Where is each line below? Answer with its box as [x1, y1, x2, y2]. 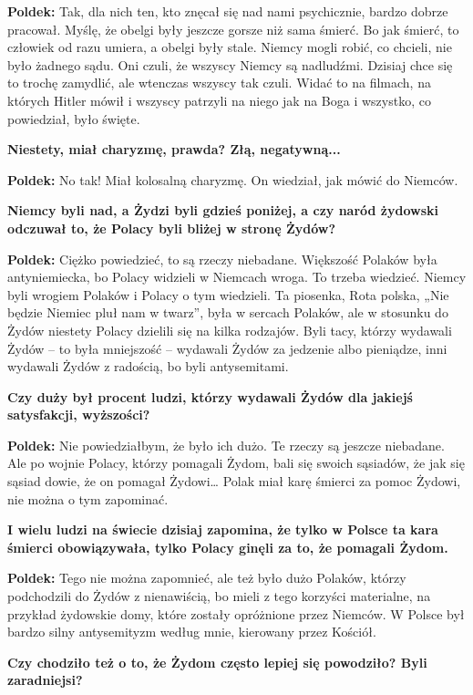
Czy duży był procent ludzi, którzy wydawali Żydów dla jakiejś [7, 387, 413, 406]
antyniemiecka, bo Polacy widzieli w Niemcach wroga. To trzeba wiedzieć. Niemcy [7, 267, 467, 286]
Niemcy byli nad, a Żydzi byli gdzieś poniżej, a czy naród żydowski [7, 201, 439, 220]
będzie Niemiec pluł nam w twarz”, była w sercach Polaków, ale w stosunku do [7, 303, 448, 322]
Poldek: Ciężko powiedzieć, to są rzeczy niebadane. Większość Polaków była [7, 249, 437, 268]
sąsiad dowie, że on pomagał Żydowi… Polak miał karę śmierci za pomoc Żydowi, [7, 472, 461, 491]
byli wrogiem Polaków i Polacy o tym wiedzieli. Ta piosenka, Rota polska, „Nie [7, 285, 449, 304]
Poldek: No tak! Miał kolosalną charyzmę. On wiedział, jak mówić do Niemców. [7, 170, 458, 189]
